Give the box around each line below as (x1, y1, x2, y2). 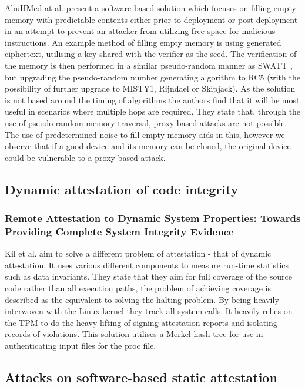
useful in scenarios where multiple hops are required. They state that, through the (5, 105, 301, 117)
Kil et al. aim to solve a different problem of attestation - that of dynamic (5, 247, 272, 260)
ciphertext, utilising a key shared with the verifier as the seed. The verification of (5, 48, 297, 60)
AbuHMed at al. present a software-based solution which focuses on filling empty (5, 2, 296, 14)
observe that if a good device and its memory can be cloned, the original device (5, 140, 291, 152)
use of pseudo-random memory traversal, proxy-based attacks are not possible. (5, 116, 287, 129)
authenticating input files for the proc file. (5, 339, 156, 351)
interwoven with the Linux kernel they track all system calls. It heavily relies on (5, 305, 293, 317)
